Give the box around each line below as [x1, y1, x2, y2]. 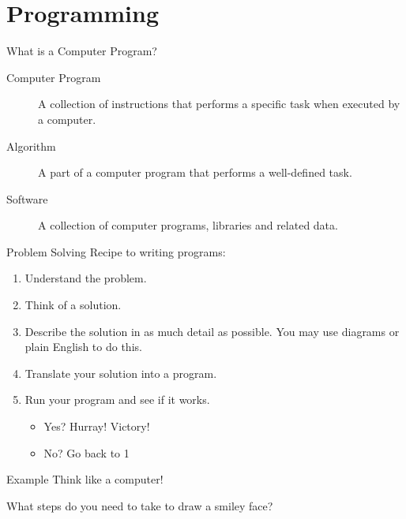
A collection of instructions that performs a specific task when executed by [38, 95, 400, 112]
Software [6, 190, 48, 207]
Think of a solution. [24, 297, 122, 313]
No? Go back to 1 [43, 444, 130, 461]
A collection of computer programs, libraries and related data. [38, 217, 338, 233]
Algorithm [6, 137, 56, 154]
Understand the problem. [24, 270, 147, 286]
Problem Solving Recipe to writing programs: [6, 243, 226, 259]
